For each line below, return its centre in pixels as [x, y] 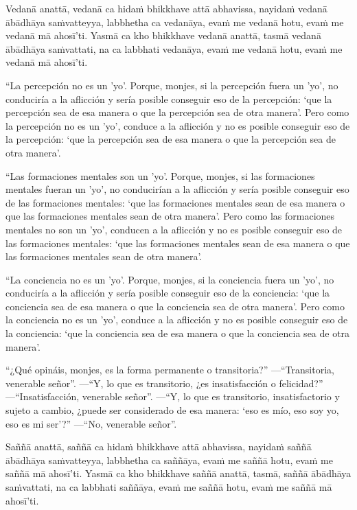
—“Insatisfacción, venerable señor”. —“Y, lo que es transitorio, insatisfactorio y [173, 396]
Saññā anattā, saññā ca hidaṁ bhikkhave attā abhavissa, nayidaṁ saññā [159, 447]
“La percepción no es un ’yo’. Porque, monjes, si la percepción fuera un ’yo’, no [172, 85]
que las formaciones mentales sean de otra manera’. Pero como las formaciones [170, 216]
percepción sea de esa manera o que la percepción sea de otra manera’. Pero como [177, 112]
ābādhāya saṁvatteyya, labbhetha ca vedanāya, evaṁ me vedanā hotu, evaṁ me [175, 22]
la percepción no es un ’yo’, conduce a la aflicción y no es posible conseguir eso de [178, 125]
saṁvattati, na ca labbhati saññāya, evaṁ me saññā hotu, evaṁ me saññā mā [169, 487]
